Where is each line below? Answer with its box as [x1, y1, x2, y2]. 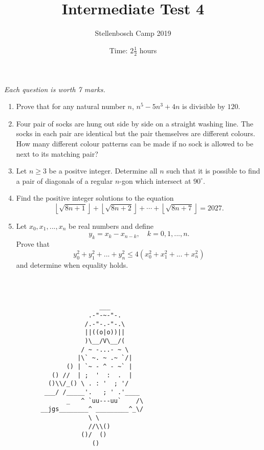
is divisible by [182, 101, 225, 112]
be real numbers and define [69, 220, 153, 231]
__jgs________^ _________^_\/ [40, 405, 144, 413]
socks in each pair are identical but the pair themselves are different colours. [16, 128, 255, 139]
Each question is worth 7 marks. [4, 83, 105, 94]
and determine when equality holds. [16, 259, 128, 270]
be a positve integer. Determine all [49, 165, 158, 176]
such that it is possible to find [166, 165, 260, 176]
